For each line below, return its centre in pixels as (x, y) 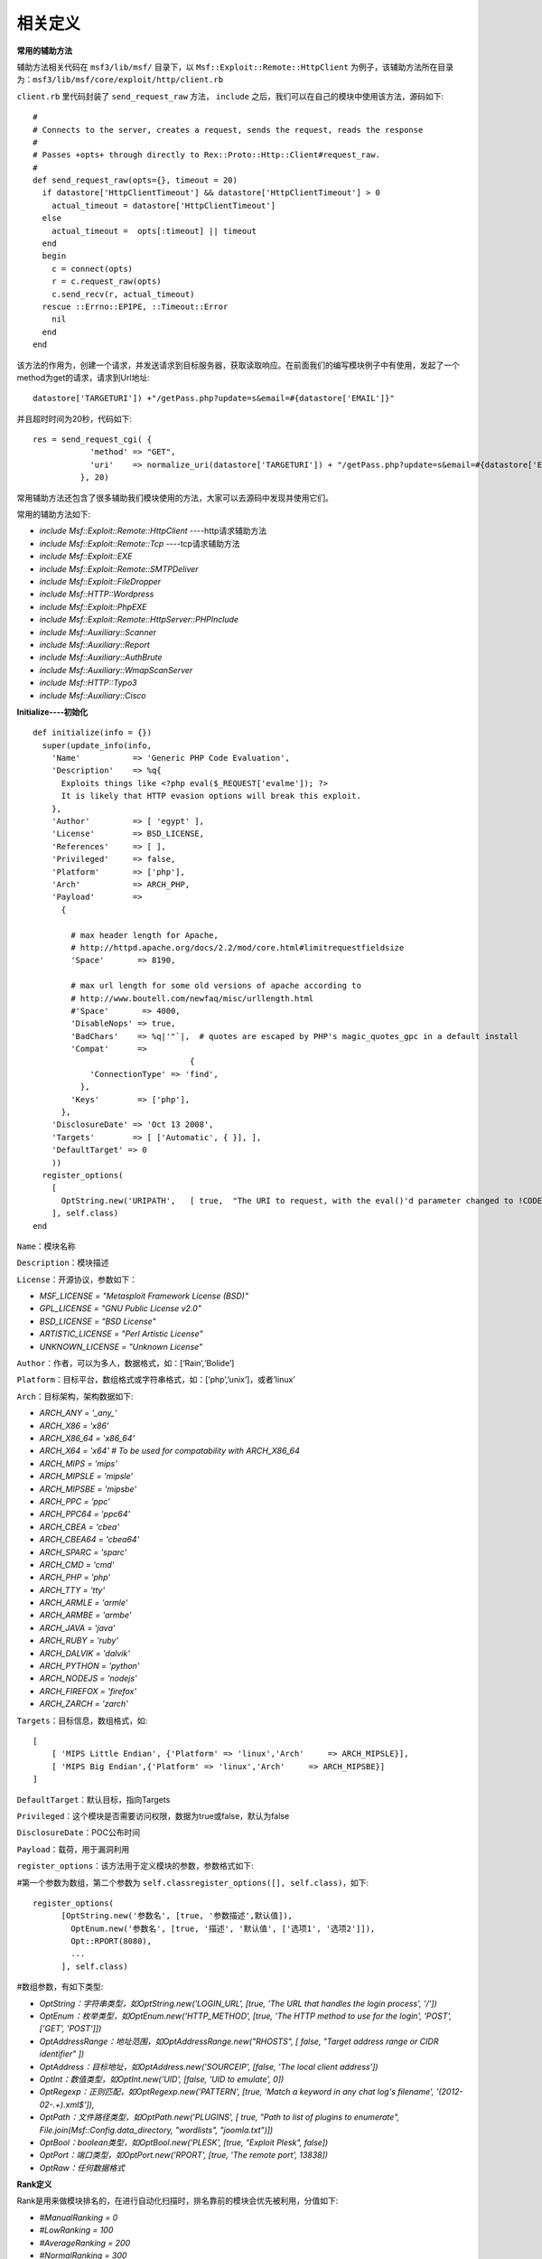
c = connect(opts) (92, 268)
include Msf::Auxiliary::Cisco (93, 695)
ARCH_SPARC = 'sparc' (83, 1552)
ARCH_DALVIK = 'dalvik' (85, 1653)
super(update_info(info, (97, 745)
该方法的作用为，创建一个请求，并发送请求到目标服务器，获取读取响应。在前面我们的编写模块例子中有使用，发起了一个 (238, 365)
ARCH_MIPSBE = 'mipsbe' (88, 1489)
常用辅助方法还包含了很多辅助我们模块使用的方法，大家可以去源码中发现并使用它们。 (175, 498)
